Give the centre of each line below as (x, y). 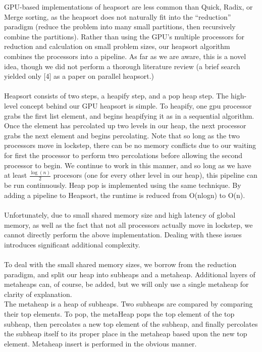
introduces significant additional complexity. (72, 244)
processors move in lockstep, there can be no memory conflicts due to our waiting (130, 145)
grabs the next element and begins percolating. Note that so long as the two (122, 135)
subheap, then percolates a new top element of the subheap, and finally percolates (131, 323)
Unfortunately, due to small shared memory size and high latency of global (120, 215)
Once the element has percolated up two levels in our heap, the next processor (125, 125)
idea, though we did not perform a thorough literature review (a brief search (122, 66)
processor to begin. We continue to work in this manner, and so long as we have (128, 165)
